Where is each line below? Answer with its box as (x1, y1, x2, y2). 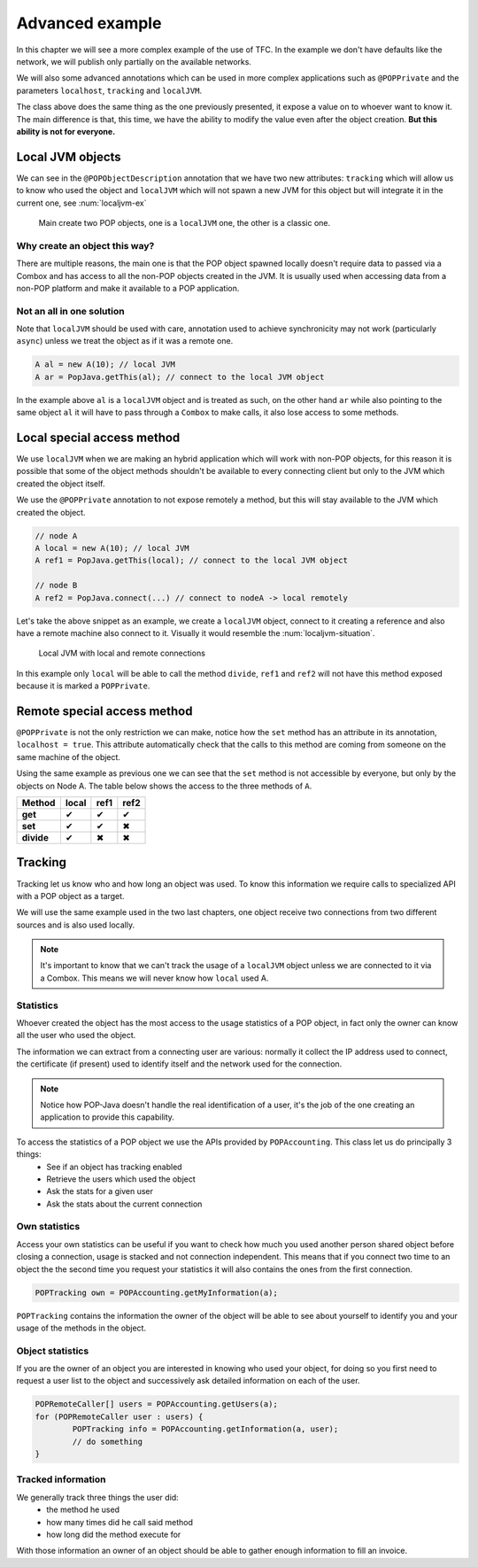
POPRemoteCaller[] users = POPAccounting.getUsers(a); (35, 1400, 278, 1409)
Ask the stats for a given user (46, 1186, 154, 1197)
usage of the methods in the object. (16, 1323, 146, 1333)
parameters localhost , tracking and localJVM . (16, 85, 203, 96)
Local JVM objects (16, 149, 121, 164)
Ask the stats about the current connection (46, 1199, 203, 1209)
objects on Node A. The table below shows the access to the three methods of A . (16, 780, 312, 791)
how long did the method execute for (46, 1529, 181, 1540)
